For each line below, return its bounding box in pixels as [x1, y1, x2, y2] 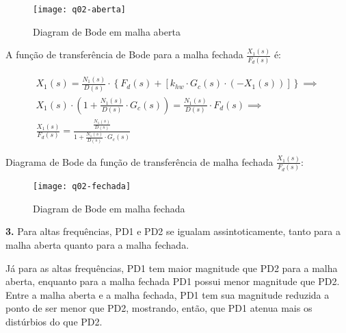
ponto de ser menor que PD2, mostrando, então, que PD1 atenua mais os [5, 301, 312, 315]
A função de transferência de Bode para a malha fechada [5, 47, 243, 62]
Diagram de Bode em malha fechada [33, 201, 185, 215]
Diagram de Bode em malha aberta [33, 24, 181, 38]
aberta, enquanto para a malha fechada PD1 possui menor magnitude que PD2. [5, 274, 340, 288]
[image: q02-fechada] [33, 182, 131, 192]
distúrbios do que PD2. [5, 314, 103, 328]
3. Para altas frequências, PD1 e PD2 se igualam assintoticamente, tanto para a [5, 224, 341, 238]
